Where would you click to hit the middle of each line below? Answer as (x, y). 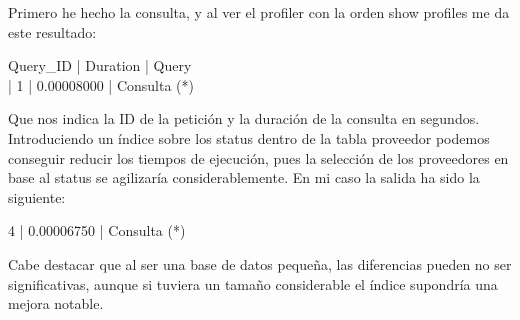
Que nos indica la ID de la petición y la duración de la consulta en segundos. (244, 118)
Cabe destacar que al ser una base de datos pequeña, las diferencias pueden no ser (260, 263)
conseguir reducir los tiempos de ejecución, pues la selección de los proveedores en (258, 157)
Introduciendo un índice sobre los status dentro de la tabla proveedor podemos (249, 137)
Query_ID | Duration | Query (100, 65)
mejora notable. (56, 303)
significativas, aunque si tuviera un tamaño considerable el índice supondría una (253, 283)
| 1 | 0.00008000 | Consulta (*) (101, 84)
